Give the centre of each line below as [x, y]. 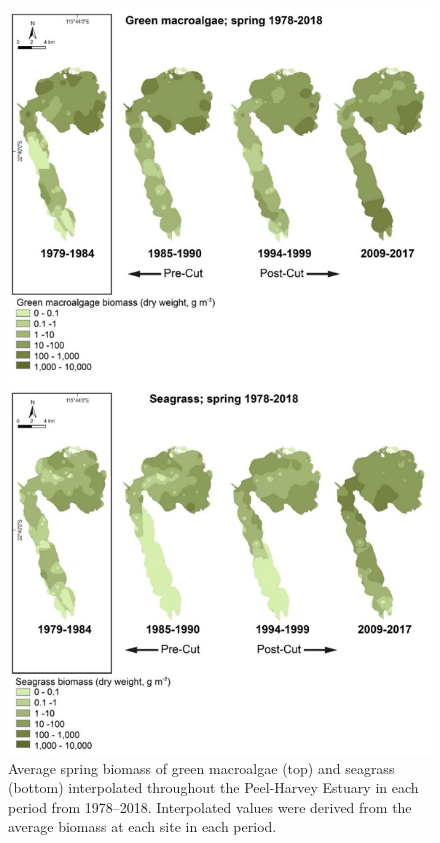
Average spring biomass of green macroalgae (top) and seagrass [201, 767]
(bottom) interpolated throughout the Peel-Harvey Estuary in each [213, 787]
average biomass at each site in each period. [142, 826]
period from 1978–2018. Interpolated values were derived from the [210, 806]
